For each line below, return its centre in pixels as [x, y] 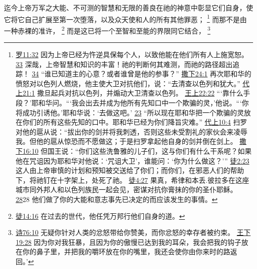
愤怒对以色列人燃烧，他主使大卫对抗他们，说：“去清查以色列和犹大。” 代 [132, 83]
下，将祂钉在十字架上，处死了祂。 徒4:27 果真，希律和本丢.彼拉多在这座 [132, 180]
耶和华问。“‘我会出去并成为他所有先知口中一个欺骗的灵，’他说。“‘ [137, 103]
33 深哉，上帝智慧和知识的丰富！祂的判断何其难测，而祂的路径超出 [124, 64]
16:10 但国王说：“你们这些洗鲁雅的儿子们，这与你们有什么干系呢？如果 [137, 151]
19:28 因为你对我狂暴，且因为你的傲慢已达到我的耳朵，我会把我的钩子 [128, 242]
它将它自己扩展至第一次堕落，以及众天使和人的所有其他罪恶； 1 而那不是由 [126, 18]
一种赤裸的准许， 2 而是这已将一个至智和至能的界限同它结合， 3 [107, 30]
